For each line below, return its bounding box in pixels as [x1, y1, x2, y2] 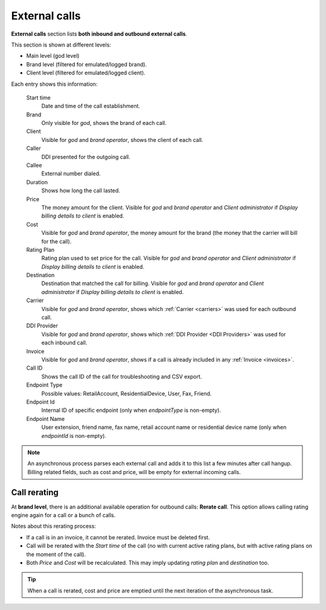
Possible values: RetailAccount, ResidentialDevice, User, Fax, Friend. [41, 390, 212, 397]
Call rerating [11, 487, 59, 498]
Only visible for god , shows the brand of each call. [41, 120, 167, 127]
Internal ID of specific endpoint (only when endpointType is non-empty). [41, 406, 222, 414]
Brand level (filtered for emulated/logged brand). [26, 60, 147, 68]
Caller [26, 145, 42, 152]
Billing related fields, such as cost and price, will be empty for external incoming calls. [27, 468, 241, 475]
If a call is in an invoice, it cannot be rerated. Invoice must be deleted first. [26, 533, 210, 541]
